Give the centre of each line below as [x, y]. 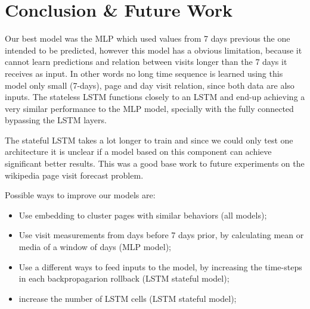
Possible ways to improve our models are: [80, 195]
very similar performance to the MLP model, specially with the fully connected [149, 108]
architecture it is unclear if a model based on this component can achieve [138, 152]
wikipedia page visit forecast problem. [74, 175]
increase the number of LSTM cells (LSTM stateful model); [128, 298]
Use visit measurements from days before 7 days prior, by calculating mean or [161, 235]
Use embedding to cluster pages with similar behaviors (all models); [143, 215]
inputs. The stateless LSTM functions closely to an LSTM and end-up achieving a [155, 97]
